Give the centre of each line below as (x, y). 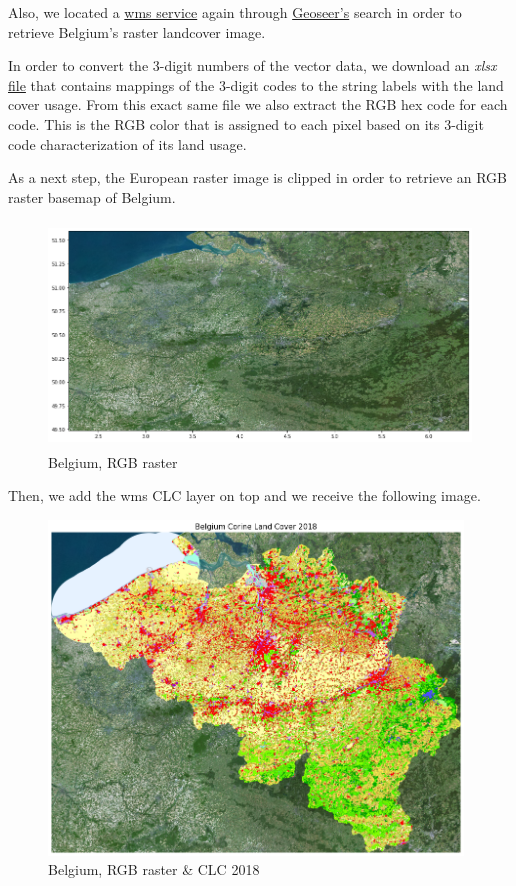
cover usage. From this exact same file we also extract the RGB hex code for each (258, 104)
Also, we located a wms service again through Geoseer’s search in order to (235, 12)
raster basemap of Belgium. (92, 196)
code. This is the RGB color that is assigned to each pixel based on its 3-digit (246, 123)
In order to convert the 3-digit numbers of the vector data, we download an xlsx (252, 65)
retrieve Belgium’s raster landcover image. (137, 31)
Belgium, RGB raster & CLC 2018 (154, 869)
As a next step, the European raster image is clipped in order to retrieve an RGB (258, 177)
